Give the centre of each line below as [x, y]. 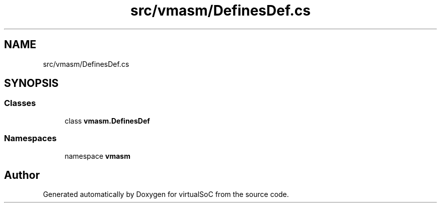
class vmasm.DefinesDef [107, 121]
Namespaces [30, 138]
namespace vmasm [97, 156]
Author [22, 175]
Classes [20, 103]
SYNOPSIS [31, 83]
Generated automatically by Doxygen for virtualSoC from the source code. [166, 194]
